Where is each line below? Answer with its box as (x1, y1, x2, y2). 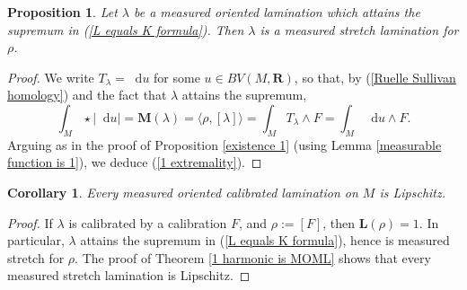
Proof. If (7, 213, 53, 232)
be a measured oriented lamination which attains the (134, 3, 420, 21)
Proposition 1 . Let (7, 3, 118, 21)
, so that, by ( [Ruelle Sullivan (294, 67, 456, 86)
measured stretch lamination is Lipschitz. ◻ (7, 266, 251, 285)
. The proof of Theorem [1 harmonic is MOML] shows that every (75, 248, 431, 267)
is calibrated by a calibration (68, 213, 227, 232)
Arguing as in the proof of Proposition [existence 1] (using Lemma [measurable (7, 135, 442, 154)
